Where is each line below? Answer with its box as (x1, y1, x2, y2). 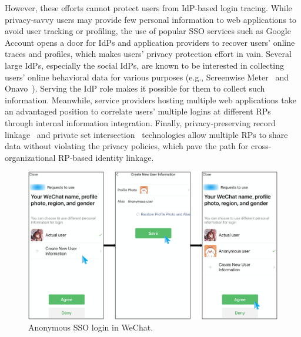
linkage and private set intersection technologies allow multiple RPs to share (5, 128, 288, 140)
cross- (251, 140, 272, 152)
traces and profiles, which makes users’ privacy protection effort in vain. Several (5, 48, 292, 60)
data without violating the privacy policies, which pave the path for (5, 140, 249, 152)
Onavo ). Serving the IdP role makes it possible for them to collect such (5, 82, 265, 95)
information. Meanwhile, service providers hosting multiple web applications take (5, 93, 296, 106)
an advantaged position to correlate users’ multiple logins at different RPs (5, 105, 271, 117)
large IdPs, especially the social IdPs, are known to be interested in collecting (5, 59, 284, 71)
